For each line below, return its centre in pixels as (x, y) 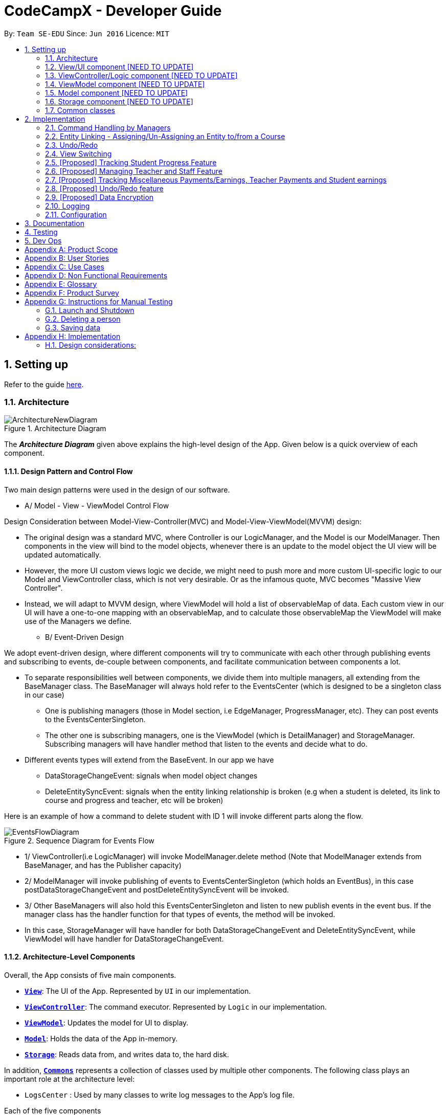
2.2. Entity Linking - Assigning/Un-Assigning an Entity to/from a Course (165, 136)
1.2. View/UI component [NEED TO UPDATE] (119, 66)
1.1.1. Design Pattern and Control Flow (69, 471)
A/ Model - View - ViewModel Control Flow (97, 505)
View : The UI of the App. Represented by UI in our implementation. (138, 991)
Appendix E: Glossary (61, 284)
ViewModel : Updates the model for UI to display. (107, 1022)
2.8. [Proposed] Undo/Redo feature (104, 188)
